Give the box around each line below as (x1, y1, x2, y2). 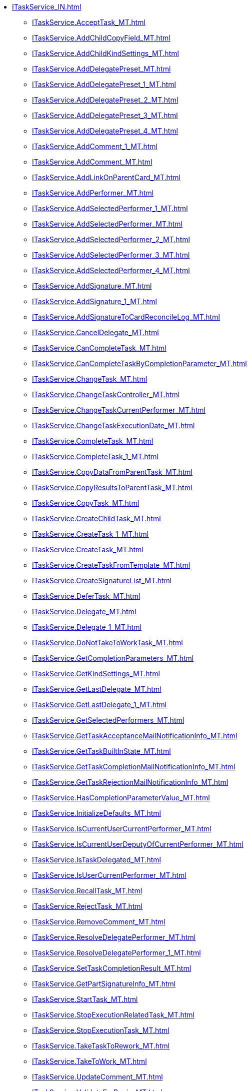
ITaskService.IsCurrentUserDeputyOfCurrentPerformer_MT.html (32, 840, 243, 848)
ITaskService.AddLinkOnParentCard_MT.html (32, 173, 181, 182)
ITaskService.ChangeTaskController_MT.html (32, 390, 180, 399)
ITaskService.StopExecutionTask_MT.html (32, 1026, 169, 1034)
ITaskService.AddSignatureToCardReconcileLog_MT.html (32, 313, 220, 321)
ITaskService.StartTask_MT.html (32, 995, 138, 1003)
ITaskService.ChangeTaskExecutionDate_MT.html (32, 421, 195, 430)
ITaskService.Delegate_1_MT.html (32, 623, 141, 631)
